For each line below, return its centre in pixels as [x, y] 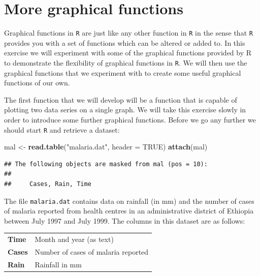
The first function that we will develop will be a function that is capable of [121, 99]
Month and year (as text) [74, 239]
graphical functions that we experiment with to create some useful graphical [123, 72]
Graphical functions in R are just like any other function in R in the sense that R [128, 33]
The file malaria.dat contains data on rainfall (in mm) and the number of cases [129, 201]
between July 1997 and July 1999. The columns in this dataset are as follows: [125, 220]
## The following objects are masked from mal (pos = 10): [106, 164]
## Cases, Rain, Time [48, 184]
